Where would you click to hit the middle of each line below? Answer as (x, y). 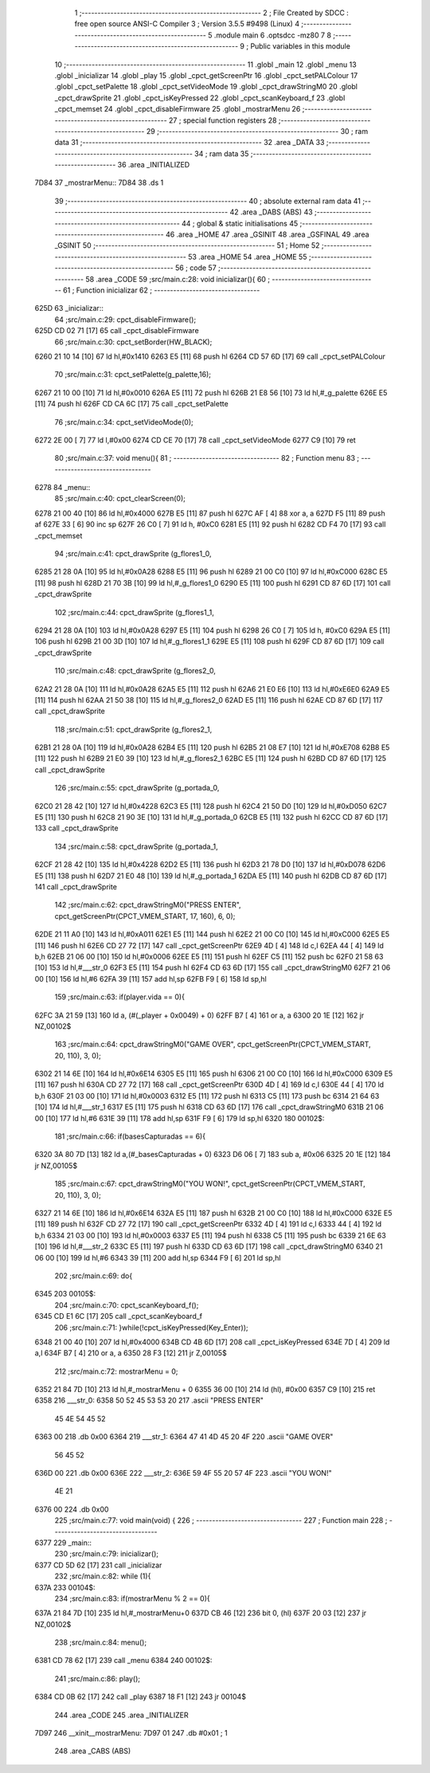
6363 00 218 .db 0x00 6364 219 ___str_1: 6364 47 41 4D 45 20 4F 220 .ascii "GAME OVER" (184, 1437)
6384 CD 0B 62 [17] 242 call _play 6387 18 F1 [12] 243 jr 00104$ (141, 1697)
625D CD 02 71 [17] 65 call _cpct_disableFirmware (117, 331)
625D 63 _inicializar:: (69, 308)
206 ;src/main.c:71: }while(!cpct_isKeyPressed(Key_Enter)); (151, 1328)
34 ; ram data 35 (221, 153)
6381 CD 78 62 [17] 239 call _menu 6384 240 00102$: (123, 1661)
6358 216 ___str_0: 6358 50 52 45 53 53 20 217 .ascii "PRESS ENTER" (149, 1400)
